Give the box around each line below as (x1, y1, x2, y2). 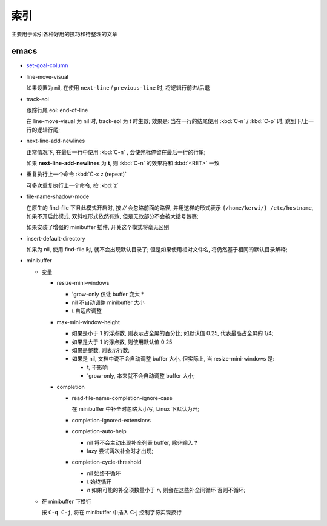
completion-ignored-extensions (71, 416, 151, 424)
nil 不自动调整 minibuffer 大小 (71, 299, 145, 306)
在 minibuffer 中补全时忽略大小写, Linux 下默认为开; (71, 405, 200, 413)
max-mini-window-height (56, 318, 121, 325)
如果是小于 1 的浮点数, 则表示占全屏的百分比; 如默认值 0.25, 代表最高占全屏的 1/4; (71, 330, 274, 337)
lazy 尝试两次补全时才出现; (87, 447, 154, 454)
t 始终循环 (87, 478, 112, 485)
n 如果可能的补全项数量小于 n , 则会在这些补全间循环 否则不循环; (87, 487, 246, 494)
